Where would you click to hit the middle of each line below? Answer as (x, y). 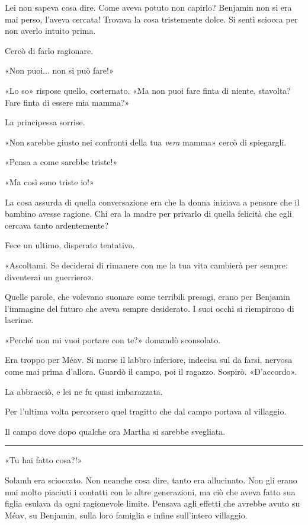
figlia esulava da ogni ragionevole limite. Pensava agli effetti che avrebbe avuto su (153, 503)
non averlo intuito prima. (50, 31)
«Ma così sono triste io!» (49, 181)
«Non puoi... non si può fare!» (59, 70)
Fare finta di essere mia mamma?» (67, 102)
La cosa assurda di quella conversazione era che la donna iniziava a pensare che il (152, 202)
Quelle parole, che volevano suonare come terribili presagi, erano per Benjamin (147, 297)
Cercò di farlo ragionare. (49, 50)
